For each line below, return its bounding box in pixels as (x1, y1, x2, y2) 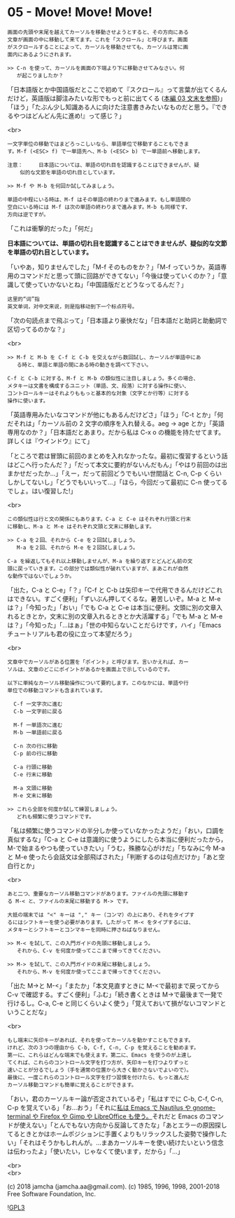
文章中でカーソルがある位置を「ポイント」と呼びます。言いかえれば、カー (7, 658, 189, 665)
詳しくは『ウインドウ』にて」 (7, 436, 93, 445)
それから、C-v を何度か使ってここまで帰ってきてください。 (16, 947, 164, 954)
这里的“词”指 (7, 295, 40, 302)
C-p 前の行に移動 (13, 750, 58, 757)
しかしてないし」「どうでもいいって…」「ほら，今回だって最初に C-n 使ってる (7, 478, 228, 486)
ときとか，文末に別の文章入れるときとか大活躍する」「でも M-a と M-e (19, 611, 223, 621)
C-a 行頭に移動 (13, 764, 52, 771)
